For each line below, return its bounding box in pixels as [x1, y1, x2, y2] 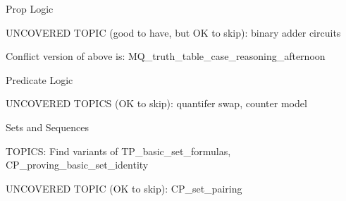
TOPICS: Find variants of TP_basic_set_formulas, [6, 143, 231, 158]
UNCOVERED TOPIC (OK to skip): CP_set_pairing [6, 181, 242, 195]
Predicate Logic [6, 72, 73, 87]
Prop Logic [6, 1, 54, 16]
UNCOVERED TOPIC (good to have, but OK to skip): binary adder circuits [6, 25, 341, 39]
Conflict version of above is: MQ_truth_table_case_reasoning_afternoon [6, 49, 326, 63]
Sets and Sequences [6, 119, 89, 134]
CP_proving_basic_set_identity [6, 157, 149, 172]
